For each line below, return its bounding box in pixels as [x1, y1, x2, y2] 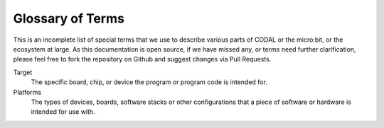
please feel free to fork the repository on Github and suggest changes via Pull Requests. [13, 55, 272, 64]
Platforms [13, 88, 42, 96]
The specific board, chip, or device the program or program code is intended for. [31, 78, 268, 86]
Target [13, 68, 33, 76]
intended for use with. [31, 107, 95, 116]
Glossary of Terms [13, 11, 124, 26]
